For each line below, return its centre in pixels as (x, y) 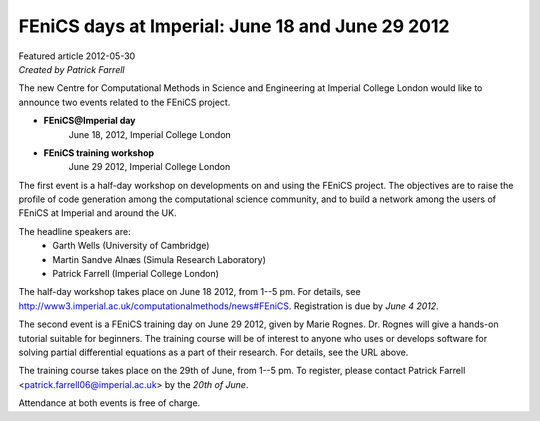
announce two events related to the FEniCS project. (124, 102)
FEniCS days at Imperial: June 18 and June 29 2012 (234, 26)
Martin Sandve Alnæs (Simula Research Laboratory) (159, 259)
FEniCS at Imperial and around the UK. (97, 213)
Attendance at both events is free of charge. (109, 403)
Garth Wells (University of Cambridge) (131, 246)
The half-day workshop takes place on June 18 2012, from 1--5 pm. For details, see (189, 292)
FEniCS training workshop (99, 152)
